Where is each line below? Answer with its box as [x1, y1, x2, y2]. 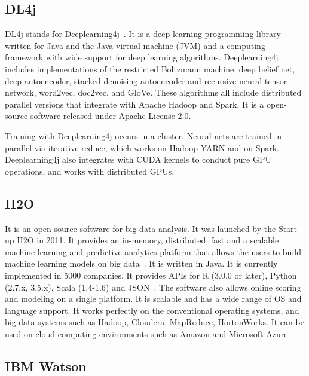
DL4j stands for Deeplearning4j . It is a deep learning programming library [5, 27, 281, 40]
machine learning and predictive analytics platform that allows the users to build [5, 245, 301, 258]
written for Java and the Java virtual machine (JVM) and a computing [5, 39, 265, 51]
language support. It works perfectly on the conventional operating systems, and [5, 304, 299, 316]
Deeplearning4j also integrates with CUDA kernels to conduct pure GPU [5, 153, 271, 166]
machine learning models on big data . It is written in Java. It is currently [5, 257, 278, 270]
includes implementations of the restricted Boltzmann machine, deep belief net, [5, 62, 295, 75]
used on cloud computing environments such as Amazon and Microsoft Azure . [5, 327, 295, 340]
